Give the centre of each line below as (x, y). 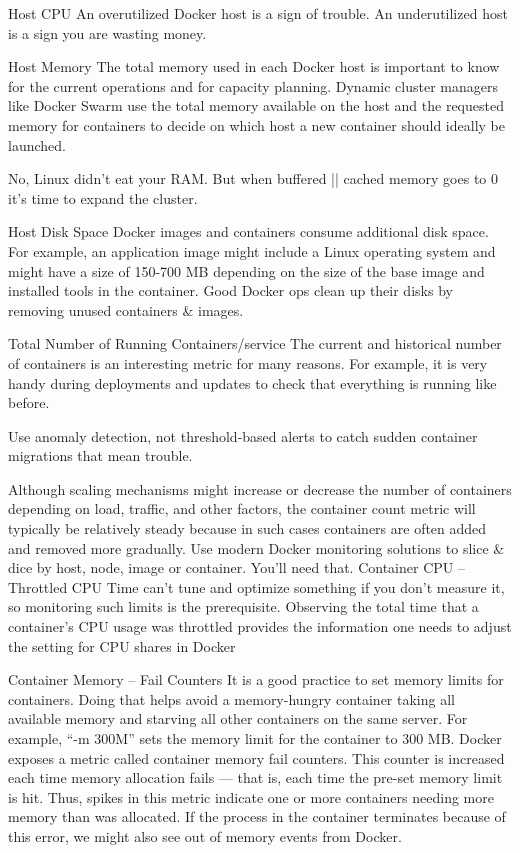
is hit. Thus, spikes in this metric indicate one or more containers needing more (251, 796)
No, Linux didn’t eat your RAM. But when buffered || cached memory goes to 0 (253, 178)
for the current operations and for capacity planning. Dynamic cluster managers (253, 85)
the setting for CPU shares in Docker (122, 645)
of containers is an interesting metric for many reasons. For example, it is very (248, 362)
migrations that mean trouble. (100, 455)
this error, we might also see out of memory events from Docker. (205, 835)
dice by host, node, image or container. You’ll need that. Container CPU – (236, 567)
